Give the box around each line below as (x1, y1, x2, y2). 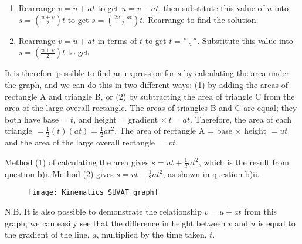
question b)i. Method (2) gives (5, 167, 114, 179)
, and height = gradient (73, 113, 158, 125)
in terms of (97, 34, 137, 46)
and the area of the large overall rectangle (5, 136, 155, 148)
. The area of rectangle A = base (114, 124, 232, 137)
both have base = (5, 113, 68, 125)
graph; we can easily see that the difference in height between (5, 216, 226, 229)
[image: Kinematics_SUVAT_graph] (28, 188, 158, 197)
